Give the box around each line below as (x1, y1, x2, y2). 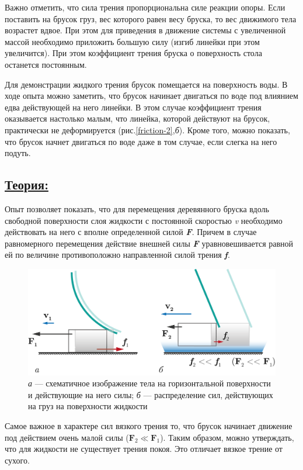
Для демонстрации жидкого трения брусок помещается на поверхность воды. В (5, 78, 288, 90)
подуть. (5, 147, 31, 159)
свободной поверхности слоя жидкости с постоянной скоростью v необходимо (5, 214, 283, 226)
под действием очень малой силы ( (5, 431, 129, 443)
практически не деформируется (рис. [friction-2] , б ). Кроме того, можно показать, (5, 123, 290, 136)
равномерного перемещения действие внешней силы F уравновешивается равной (5, 237, 294, 249)
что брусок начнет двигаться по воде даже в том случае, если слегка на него (5, 135, 277, 147)
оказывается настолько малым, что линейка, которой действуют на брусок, (5, 112, 270, 125)
